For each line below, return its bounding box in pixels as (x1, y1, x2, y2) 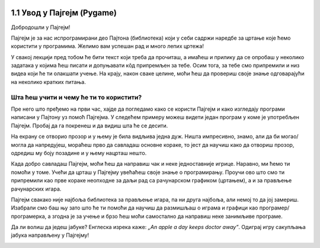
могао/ (281, 133, 299, 140)
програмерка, (11, 212, 47, 220)
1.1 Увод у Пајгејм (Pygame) (11, 8, 117, 18)
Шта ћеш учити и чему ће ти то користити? (11, 93, 142, 101)
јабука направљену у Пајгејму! (11, 231, 89, 239)
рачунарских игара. (11, 185, 62, 192)
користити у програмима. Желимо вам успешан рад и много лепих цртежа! (11, 43, 204, 50)
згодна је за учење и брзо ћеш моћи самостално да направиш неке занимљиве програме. (52, 212, 283, 220)
